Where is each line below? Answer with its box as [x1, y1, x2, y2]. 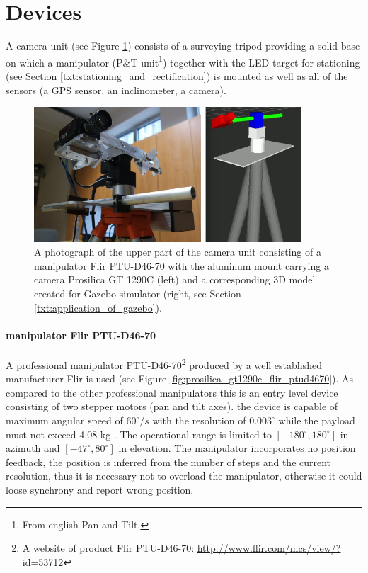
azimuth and [6, 441, 60, 455]
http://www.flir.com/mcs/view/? [197, 540, 341, 555]
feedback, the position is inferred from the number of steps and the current [6, 454, 331, 469]
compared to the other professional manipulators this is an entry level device [6, 385, 338, 399]
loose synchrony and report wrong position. [6, 482, 194, 497]
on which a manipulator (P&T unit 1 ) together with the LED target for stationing [6, 52, 360, 69]
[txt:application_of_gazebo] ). [34, 300, 162, 314]
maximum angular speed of [6, 413, 123, 428]
